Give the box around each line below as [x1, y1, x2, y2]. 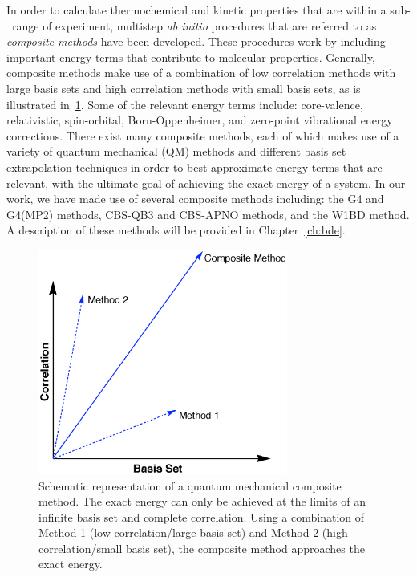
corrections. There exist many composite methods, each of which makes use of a [6, 127, 399, 144]
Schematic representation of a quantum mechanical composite [38, 477, 342, 494]
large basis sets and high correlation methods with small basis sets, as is [6, 79, 361, 96]
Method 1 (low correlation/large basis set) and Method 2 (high [38, 524, 348, 541]
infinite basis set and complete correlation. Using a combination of [38, 508, 364, 525]
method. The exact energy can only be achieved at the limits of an [38, 493, 366, 510]
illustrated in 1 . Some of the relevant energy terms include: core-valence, [6, 95, 363, 112]
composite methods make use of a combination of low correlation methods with [6, 64, 396, 81]
